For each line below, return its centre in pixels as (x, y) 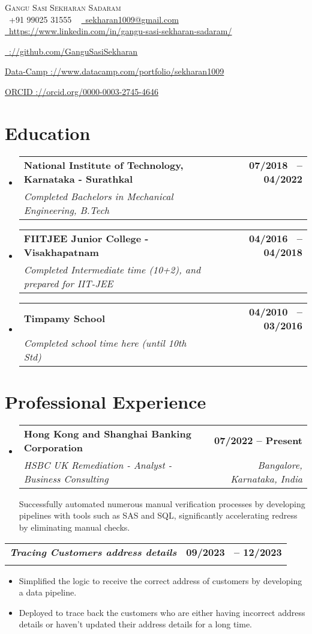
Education (48, 133)
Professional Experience (106, 401)
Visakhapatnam (61, 252)
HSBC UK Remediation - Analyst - (98, 465)
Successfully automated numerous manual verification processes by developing (162, 503)
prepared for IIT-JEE (68, 283)
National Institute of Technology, (103, 165)
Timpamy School (64, 319)
